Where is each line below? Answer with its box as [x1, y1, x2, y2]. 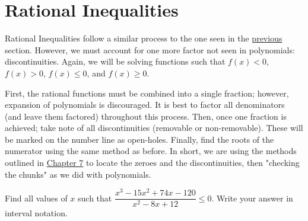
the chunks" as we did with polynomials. [5, 168, 151, 180]
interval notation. [5, 207, 68, 219]
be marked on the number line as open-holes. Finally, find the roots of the [5, 133, 274, 145]
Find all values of [5, 191, 68, 204]
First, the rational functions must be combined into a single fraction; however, [5, 87, 289, 99]
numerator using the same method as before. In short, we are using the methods [5, 145, 297, 157]
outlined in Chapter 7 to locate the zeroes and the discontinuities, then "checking [5, 156, 300, 169]
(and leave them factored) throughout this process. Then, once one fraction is [5, 110, 287, 122]
